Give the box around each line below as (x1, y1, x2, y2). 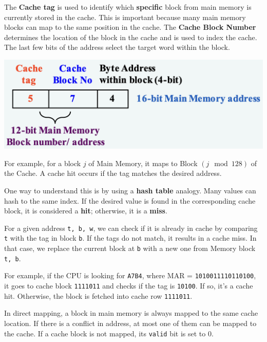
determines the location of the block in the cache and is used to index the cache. (4, 31, 257, 42)
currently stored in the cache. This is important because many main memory (4, 11, 246, 22)
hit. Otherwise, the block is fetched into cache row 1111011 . (4, 290, 193, 301)
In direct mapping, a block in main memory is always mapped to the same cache (4, 308, 258, 318)
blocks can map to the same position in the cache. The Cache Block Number (4, 22, 256, 32)
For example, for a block (4, 157, 81, 168)
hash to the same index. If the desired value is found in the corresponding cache (4, 195, 256, 206)
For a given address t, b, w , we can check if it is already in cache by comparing (4, 222, 258, 233)
